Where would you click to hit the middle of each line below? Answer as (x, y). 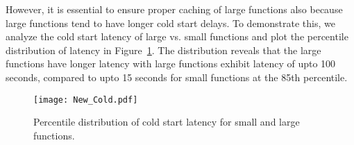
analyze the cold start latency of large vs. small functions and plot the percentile (177, 36)
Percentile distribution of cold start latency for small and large (167, 122)
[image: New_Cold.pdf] (86, 100)
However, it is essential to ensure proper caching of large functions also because (174, 9)
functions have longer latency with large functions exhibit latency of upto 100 (171, 63)
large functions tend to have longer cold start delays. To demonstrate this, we (170, 23)
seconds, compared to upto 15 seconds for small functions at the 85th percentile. (177, 77)
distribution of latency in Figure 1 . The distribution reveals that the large (163, 50)
